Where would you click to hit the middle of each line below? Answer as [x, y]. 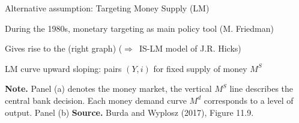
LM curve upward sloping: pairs [63, 68]
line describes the [261, 88]
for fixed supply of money [200, 68]
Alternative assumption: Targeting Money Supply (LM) [107, 8]
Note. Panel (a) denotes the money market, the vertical [108, 88]
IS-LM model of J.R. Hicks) [190, 48]
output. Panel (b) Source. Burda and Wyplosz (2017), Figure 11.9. [129, 112]
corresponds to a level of [249, 100]
